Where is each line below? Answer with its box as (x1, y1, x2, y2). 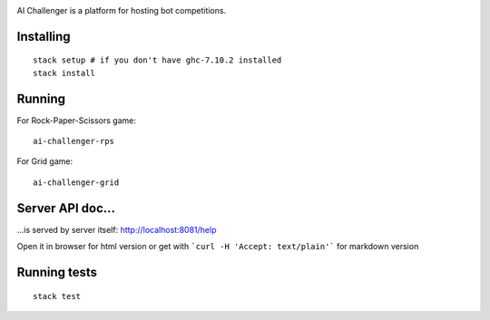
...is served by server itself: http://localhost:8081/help (16, 224, 217, 235)
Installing (16, 28, 72, 44)
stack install (33, 68, 95, 78)
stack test (33, 291, 82, 301)
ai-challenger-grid (33, 177, 120, 188)
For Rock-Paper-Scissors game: (16, 114, 136, 126)
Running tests (16, 264, 98, 280)
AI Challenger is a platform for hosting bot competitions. (16, 5, 227, 15)
